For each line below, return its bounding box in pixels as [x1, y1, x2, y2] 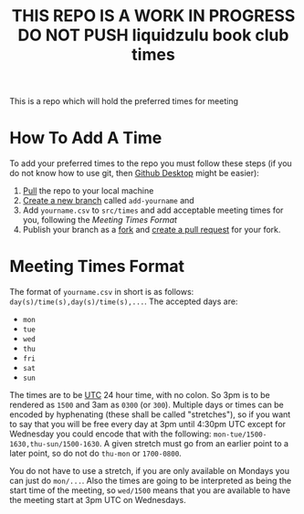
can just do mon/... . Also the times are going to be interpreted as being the [9, 476, 292, 487]
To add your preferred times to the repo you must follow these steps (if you [9, 158, 292, 169]
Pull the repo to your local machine [22, 185, 154, 196]
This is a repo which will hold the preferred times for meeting [9, 96, 239, 107]
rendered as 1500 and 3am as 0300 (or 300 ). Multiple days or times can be [9, 399, 285, 411]
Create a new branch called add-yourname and [22, 195, 194, 206]
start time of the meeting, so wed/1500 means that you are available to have [9, 485, 290, 496]
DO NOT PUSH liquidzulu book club [17, 25, 289, 46]
